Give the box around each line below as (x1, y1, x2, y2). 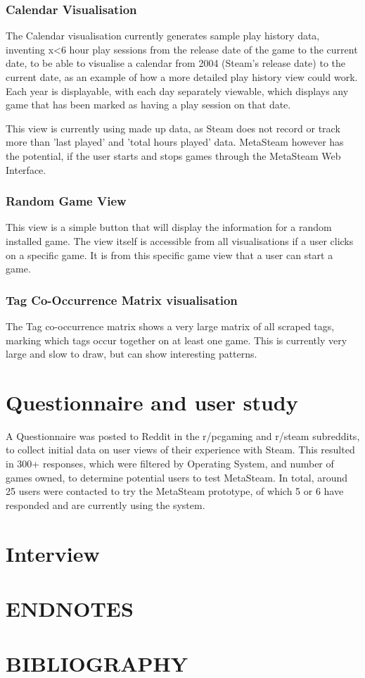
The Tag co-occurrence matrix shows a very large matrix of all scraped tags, (6, 318, 335, 333)
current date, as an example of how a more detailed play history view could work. (6, 70, 358, 84)
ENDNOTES (6, 594, 134, 622)
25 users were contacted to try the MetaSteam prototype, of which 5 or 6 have (6, 484, 344, 498)
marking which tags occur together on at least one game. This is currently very (6, 332, 347, 347)
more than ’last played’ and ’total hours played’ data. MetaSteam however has (6, 134, 344, 149)
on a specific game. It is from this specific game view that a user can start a (6, 247, 333, 262)
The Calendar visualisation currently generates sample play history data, (6, 28, 320, 43)
